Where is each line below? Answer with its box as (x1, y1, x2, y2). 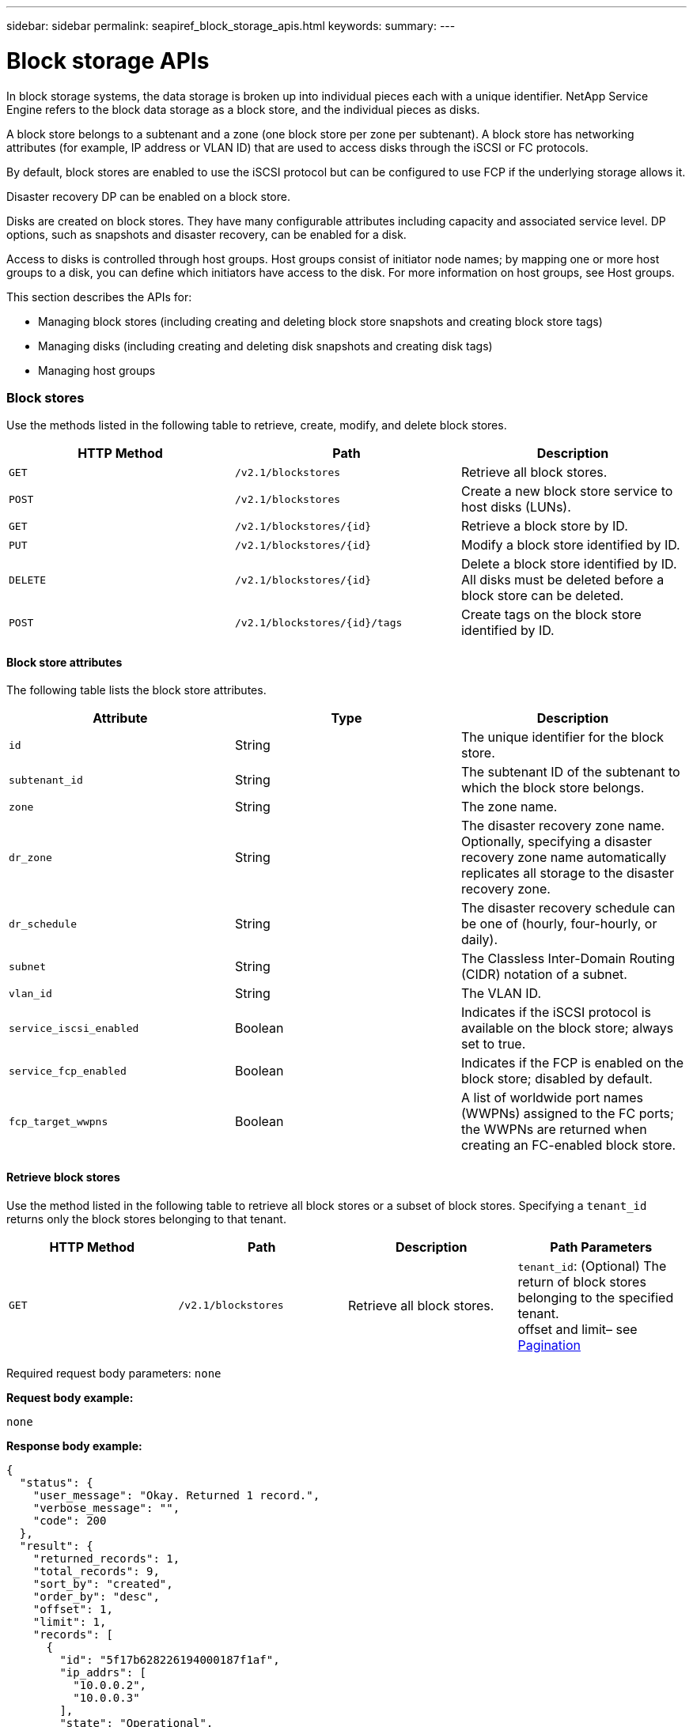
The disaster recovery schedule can (460, 900, 676, 916)
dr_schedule (9, 917, 78, 930)
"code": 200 (32, 1513, 107, 1527)
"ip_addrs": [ (59, 1665, 147, 1679)
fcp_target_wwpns (9, 1115, 108, 1128)
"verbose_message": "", (32, 1501, 180, 1514)
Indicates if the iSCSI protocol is (460, 1004, 651, 1021)
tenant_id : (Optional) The (517, 1257, 667, 1274)
